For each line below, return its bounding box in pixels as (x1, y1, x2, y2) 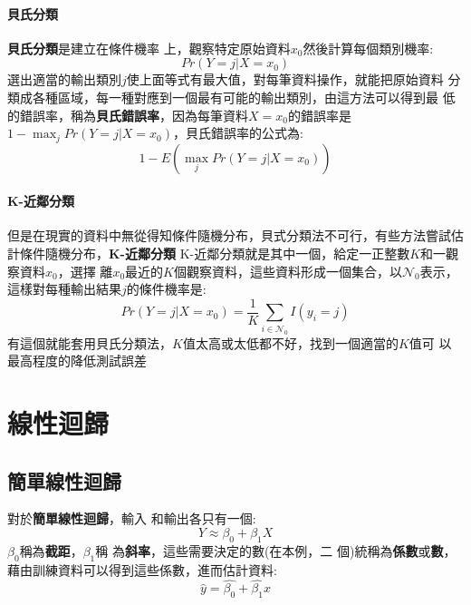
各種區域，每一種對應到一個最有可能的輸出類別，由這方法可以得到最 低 (32, 87, 456, 106)
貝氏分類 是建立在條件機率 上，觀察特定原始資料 (7, 38, 291, 57)
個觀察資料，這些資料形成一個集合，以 (173, 261, 402, 280)
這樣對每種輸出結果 (7, 279, 121, 298)
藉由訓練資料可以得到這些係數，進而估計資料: (7, 560, 277, 579)
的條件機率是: (126, 279, 207, 298)
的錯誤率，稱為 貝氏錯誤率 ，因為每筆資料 (7, 105, 248, 124)
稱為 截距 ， (19, 541, 83, 560)
